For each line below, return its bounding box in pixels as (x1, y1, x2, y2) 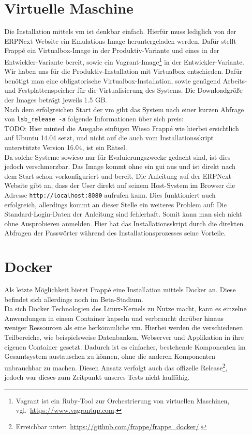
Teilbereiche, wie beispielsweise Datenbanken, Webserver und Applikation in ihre (4, 332, 244, 342)
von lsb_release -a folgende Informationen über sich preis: (4, 114, 184, 124)
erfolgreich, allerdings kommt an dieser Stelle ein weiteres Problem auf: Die (4, 199, 227, 209)
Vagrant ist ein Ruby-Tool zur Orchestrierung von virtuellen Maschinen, (15, 395, 230, 405)
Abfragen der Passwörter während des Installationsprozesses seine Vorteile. (4, 228, 226, 238)
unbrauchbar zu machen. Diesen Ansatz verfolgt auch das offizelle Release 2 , (4, 361, 227, 372)
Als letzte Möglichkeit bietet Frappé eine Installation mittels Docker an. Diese (4, 284, 236, 295)
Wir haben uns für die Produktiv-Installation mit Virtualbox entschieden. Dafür (4, 66, 243, 76)
